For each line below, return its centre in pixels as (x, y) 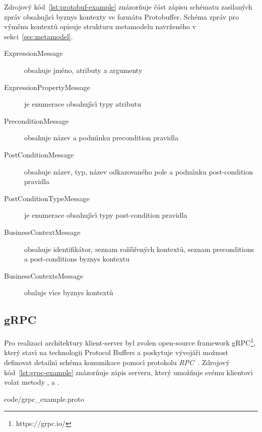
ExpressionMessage (34, 53)
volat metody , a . (32, 382)
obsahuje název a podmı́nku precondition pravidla (101, 138)
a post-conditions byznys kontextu (77, 259)
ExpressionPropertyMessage (47, 87)
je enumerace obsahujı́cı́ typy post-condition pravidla (106, 215)
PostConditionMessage (39, 154)
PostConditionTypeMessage (47, 198)
